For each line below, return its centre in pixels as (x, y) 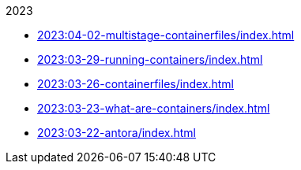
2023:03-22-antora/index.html (117, 133)
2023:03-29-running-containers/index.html (150, 59)
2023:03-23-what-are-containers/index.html (154, 108)
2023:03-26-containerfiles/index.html (136, 84)
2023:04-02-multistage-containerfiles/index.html (166, 35)
